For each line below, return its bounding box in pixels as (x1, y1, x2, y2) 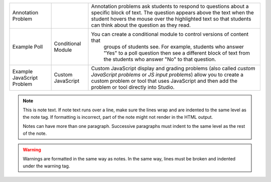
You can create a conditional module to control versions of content (91, 31, 248, 38)
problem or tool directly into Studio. (91, 84, 175, 90)
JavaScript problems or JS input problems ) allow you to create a (91, 71, 243, 78)
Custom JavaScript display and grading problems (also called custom (91, 65, 255, 72)
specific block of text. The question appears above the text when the (91, 9, 254, 16)
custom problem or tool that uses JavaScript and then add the (91, 78, 238, 84)
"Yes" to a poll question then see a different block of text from (103, 50, 250, 56)
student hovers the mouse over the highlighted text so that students (91, 16, 251, 22)
